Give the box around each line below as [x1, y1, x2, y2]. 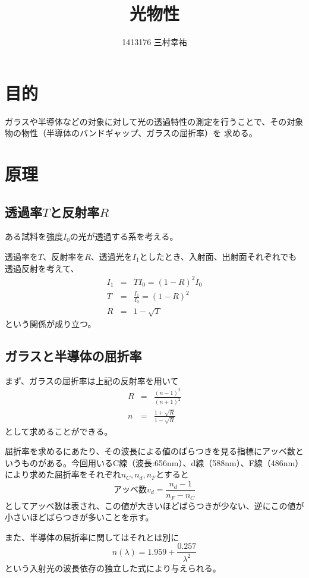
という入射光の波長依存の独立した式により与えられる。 [5, 561, 221, 574]
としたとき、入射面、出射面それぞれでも [139, 250, 297, 263]
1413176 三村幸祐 [122, 36, 187, 48]
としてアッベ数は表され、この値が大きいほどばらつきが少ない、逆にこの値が [5, 499, 304, 511]
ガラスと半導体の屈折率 [5, 347, 142, 365]
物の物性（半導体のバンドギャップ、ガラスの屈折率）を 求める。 [5, 127, 257, 139]
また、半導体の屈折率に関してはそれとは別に [5, 530, 179, 543]
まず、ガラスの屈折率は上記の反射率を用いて [5, 374, 179, 387]
